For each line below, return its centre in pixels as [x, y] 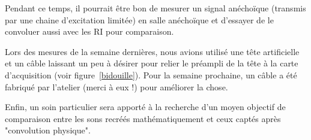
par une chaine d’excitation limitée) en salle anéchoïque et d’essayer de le [139, 19]
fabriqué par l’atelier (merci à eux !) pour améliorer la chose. [116, 86]
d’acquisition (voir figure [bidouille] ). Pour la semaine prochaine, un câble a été [151, 74]
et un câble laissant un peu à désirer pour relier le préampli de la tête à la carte [152, 63]
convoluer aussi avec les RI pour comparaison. [89, 31]
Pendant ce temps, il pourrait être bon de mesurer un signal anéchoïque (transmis [155, 8]
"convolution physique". [48, 130]
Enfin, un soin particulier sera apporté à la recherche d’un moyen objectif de [145, 107]
